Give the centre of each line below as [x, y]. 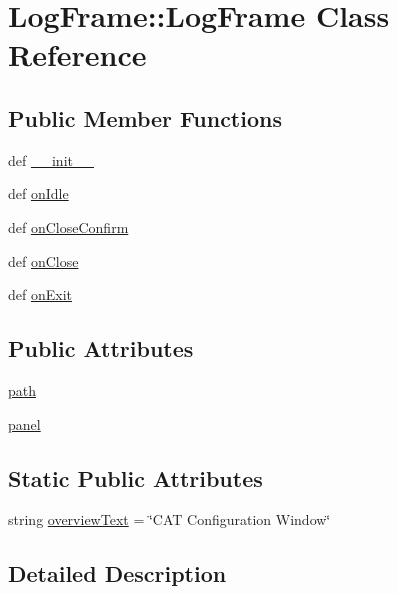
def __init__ [51, 159]
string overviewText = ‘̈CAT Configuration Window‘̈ [169, 519]
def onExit [40, 294]
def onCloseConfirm [68, 226]
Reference [77, 54]
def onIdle [38, 193]
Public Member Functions [145, 117]
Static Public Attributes [135, 477]
